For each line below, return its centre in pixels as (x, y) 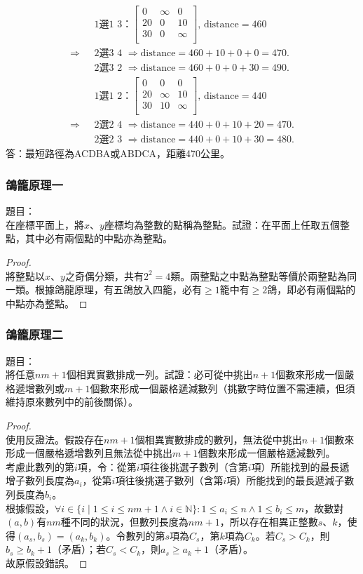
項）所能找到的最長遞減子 (286, 480)
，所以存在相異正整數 (269, 522)
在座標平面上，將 (45, 224)
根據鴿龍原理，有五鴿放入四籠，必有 (118, 289)
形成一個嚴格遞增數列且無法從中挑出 (89, 453)
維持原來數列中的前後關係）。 (72, 402)
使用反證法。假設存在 (55, 439)
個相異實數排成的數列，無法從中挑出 (218, 439)
